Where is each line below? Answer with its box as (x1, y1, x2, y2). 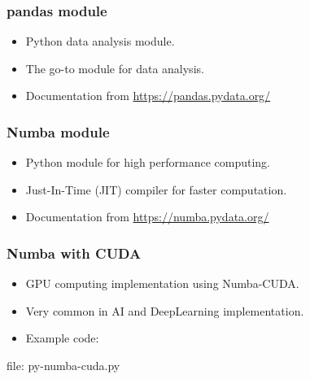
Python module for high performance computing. (25, 154, 270, 171)
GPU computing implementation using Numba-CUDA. (25, 275, 299, 292)
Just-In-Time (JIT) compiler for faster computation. (25, 181, 287, 198)
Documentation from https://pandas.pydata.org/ (25, 87, 271, 104)
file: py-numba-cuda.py (7, 357, 120, 373)
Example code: (25, 329, 99, 346)
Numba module (7, 121, 110, 142)
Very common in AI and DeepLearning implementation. (25, 302, 304, 319)
